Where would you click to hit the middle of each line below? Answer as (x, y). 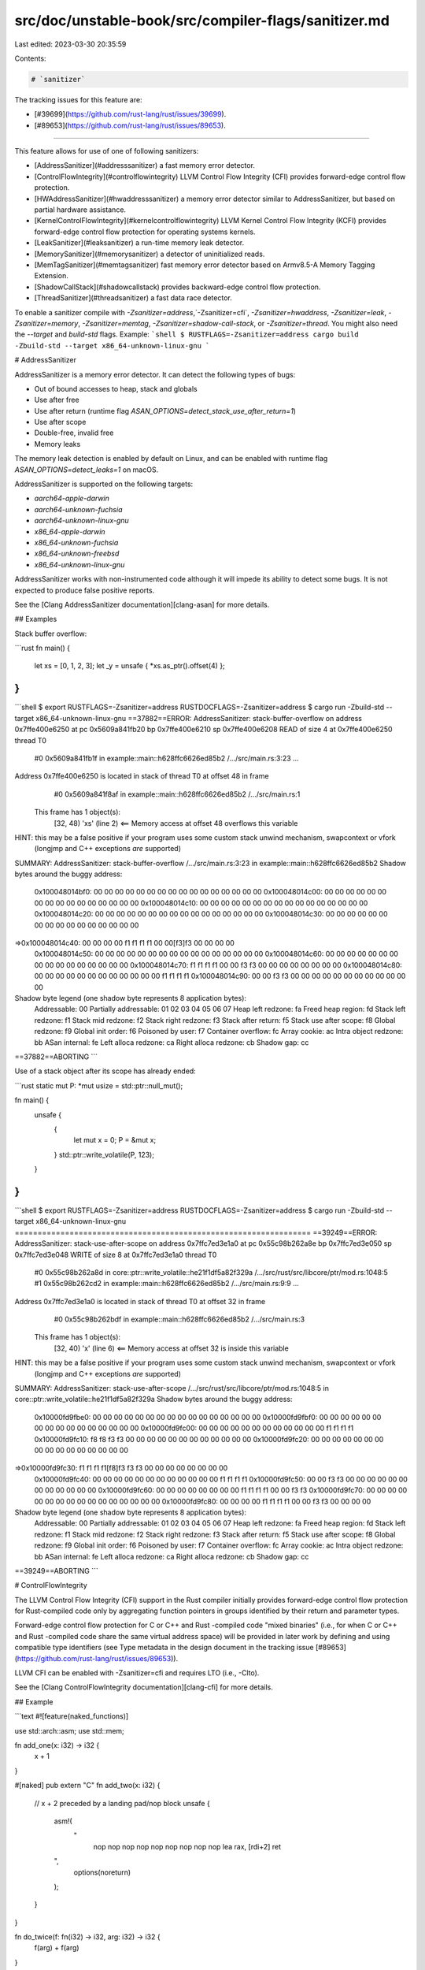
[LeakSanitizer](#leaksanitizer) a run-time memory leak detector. (139, 243)
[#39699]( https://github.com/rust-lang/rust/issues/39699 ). (130, 114)
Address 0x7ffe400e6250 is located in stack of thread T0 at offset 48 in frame (142, 776)
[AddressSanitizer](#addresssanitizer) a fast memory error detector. (145, 165)
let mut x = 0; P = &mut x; (115, 1140)
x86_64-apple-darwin (70, 531)
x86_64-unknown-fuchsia (76, 542)
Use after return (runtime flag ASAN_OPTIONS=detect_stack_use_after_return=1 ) (165, 411)
